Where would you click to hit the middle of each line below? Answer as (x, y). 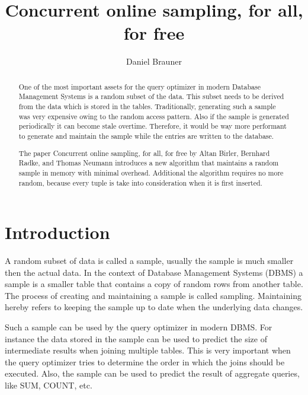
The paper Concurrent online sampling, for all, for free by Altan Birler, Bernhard (144, 153)
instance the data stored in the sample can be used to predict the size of (136, 338)
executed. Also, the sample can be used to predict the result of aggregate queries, (152, 373)
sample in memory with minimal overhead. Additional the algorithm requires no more (151, 172)
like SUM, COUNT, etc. (49, 385)
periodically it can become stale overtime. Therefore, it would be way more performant (153, 126)
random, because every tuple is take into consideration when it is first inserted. (140, 182)
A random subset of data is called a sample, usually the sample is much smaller (149, 261)
